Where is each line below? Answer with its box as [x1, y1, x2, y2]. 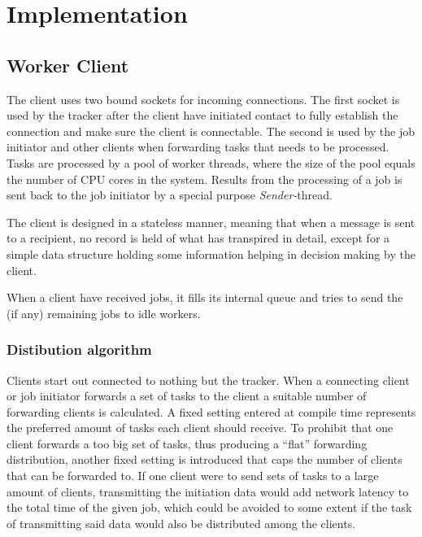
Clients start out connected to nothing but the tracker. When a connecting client [7, 371, 410, 388]
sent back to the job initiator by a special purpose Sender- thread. [7, 186, 333, 203]
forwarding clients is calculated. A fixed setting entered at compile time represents [7, 403, 416, 420]
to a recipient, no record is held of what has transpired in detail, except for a [7, 229, 390, 247]
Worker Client [7, 52, 129, 77]
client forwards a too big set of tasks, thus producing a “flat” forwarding [7, 434, 368, 452]
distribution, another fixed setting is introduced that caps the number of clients [7, 451, 402, 468]
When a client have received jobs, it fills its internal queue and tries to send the [7, 289, 403, 306]
